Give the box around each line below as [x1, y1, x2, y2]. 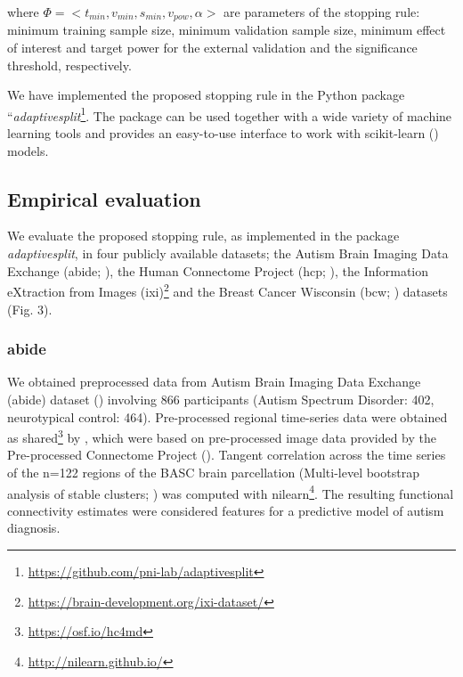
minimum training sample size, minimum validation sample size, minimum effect [7, 20, 446, 39]
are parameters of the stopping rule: [223, 3, 420, 20]
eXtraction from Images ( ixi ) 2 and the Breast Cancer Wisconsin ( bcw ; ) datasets [7, 280, 448, 300]
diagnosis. [7, 518, 61, 537]
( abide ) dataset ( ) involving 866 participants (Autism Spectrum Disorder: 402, [7, 389, 435, 408]
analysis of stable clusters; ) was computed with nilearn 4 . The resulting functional [7, 481, 454, 502]
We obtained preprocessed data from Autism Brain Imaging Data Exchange [7, 372, 421, 391]
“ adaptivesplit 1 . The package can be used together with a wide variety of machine [7, 103, 452, 125]
